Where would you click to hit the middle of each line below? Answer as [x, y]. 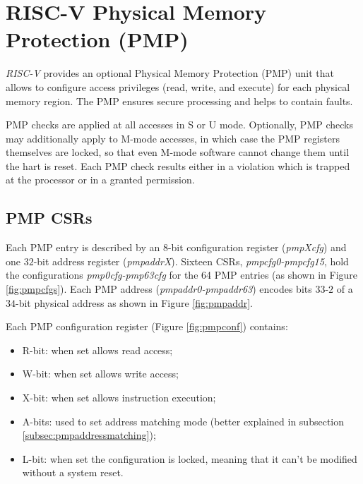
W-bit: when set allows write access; [100, 374]
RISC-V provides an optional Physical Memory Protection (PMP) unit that [170, 73]
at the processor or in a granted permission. [100, 180]
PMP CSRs [49, 218]
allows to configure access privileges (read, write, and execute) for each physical [178, 86]
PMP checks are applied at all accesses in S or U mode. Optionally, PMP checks [179, 125]
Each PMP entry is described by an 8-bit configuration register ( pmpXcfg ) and [176, 247]
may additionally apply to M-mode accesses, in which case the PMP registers [173, 138]
